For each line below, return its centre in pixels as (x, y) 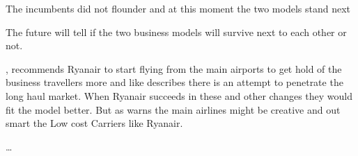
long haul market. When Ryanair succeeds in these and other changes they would (179, 95)
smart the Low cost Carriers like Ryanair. (94, 123)
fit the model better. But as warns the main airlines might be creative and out (173, 109)
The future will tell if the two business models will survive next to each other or (176, 32)
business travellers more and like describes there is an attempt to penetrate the (174, 82)
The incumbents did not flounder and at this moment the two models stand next (178, 8)
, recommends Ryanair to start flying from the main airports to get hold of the (174, 68)
